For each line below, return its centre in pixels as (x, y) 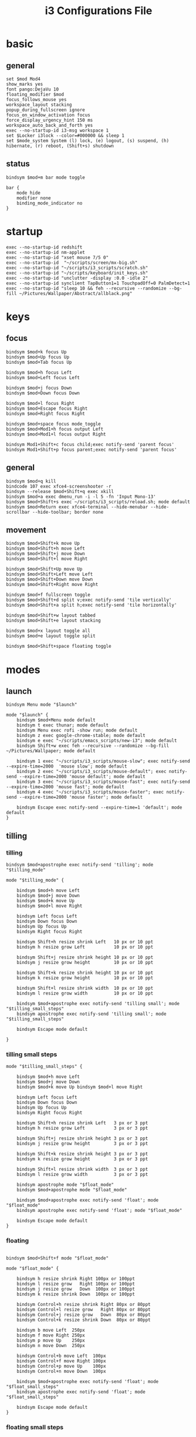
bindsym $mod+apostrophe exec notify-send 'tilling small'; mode (98, 1004)
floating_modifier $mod (35, 95)
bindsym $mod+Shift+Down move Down (50, 580)
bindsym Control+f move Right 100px (62, 1361)
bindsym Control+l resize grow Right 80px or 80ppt (84, 1309)
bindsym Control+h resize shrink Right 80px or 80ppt (84, 1304)
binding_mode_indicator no (50, 203)
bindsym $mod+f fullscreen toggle (48, 595)
